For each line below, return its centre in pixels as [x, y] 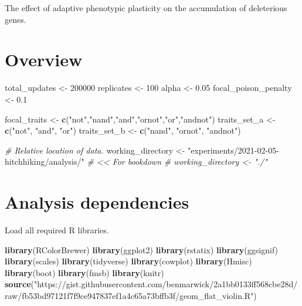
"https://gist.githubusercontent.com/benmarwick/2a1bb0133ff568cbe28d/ [166, 284]
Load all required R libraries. [57, 230]
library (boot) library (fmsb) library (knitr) [84, 272]
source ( [19, 284]
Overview [44, 59]
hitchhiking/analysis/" [45, 161]
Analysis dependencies [97, 202]
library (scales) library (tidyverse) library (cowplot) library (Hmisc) [128, 261]
